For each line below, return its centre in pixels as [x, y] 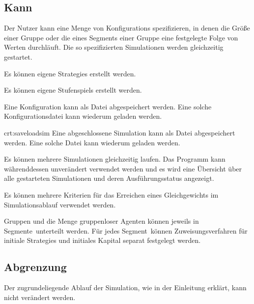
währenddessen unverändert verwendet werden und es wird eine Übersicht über [123, 168]
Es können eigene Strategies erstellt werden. [70, 73]
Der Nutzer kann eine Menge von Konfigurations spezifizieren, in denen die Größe [127, 28]
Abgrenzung [35, 267]
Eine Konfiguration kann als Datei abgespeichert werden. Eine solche [108, 106]
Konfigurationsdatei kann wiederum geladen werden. [83, 116]
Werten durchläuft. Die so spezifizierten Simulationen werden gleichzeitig [114, 47]
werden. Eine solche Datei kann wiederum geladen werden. [92, 142]
